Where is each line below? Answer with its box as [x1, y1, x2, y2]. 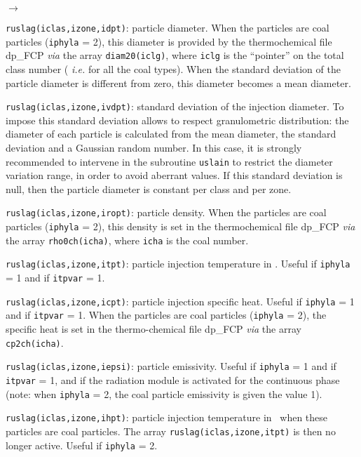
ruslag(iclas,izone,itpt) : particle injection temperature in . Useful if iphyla [6, 256, 350, 271]
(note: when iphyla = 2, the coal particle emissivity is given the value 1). [6, 386, 322, 401]
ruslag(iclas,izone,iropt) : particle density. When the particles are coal [6, 205, 327, 220]
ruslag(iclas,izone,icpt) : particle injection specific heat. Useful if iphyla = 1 [6, 293, 355, 308]
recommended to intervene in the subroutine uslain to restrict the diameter [6, 154, 333, 168]
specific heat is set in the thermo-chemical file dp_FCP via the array [6, 322, 301, 336]
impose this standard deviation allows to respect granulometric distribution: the [6, 112, 349, 127]
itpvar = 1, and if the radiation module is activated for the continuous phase [6, 372, 340, 387]
